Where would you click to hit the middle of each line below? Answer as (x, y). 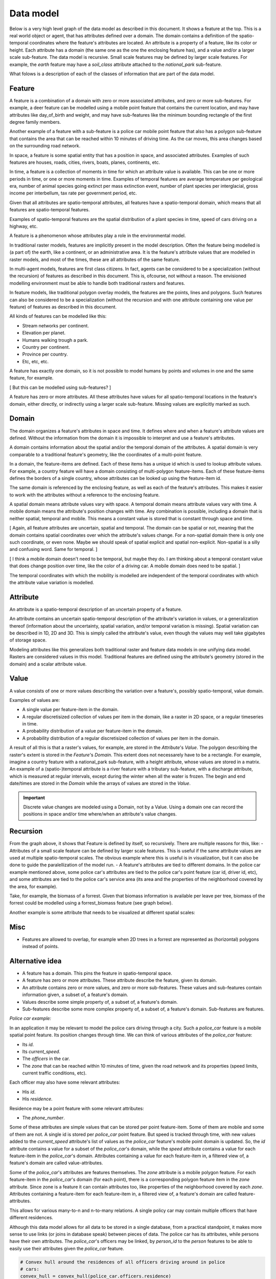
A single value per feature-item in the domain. (71, 710)
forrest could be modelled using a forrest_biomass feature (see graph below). (91, 903)
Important (34, 798)
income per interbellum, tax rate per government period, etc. (73, 193)
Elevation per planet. (44, 333)
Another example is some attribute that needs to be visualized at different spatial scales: (102, 912)
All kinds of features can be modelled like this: (58, 316)
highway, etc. (24, 226)
